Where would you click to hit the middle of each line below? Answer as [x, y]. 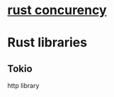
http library [23, 86]
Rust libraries [47, 43]
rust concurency [57, 10]
